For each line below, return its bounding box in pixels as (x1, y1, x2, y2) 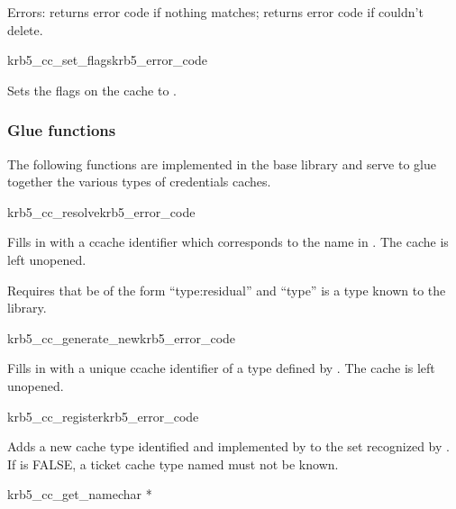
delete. (7, 20, 43, 39)
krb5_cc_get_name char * (7, 485, 152, 504)
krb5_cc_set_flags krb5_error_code (7, 50, 208, 69)
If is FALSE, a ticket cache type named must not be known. (7, 454, 339, 473)
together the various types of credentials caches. (7, 172, 271, 191)
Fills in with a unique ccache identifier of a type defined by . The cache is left (7, 359, 435, 377)
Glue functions (7, 119, 116, 141)
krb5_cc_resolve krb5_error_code (7, 202, 196, 221)
